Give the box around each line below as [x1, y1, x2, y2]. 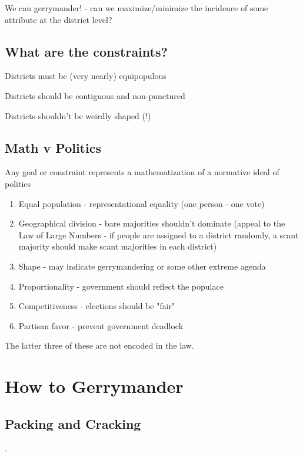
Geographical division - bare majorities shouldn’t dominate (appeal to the [18, 217, 285, 229]
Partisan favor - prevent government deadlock [18, 319, 184, 332]
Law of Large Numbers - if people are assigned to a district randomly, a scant [18, 228, 299, 241]
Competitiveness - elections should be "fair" [18, 300, 175, 312]
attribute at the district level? [5, 13, 112, 25]
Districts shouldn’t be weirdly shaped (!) [5, 109, 151, 122]
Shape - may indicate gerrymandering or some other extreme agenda [18, 260, 266, 272]
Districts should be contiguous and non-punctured [5, 89, 185, 101]
